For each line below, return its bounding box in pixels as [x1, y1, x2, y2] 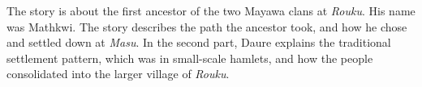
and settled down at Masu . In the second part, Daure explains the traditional [6, 34, 391, 51]
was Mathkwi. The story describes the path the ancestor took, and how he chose [6, 18, 407, 35]
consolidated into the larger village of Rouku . [6, 65, 230, 82]
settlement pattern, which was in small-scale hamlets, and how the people [6, 49, 373, 66]
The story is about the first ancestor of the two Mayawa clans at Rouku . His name [6, 2, 416, 19]
